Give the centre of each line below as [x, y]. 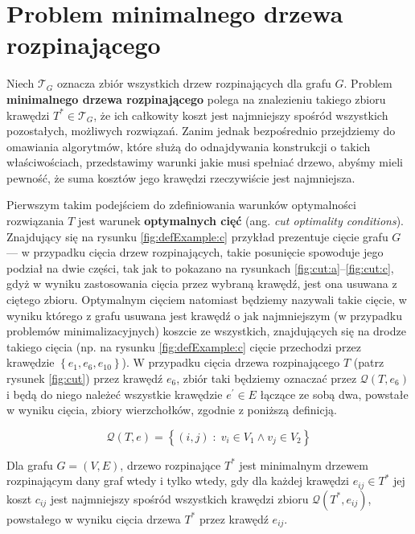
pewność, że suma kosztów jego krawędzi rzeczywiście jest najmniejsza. [181, 177]
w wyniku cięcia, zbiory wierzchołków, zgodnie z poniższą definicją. [172, 410]
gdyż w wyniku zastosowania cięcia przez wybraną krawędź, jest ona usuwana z [202, 283]
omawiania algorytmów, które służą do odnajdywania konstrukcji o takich [189, 146]
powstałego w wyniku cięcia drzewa [94, 518]
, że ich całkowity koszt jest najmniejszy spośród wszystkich [241, 115]
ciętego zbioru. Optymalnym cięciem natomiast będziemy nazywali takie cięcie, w [207, 300]
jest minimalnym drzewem [304, 464]
